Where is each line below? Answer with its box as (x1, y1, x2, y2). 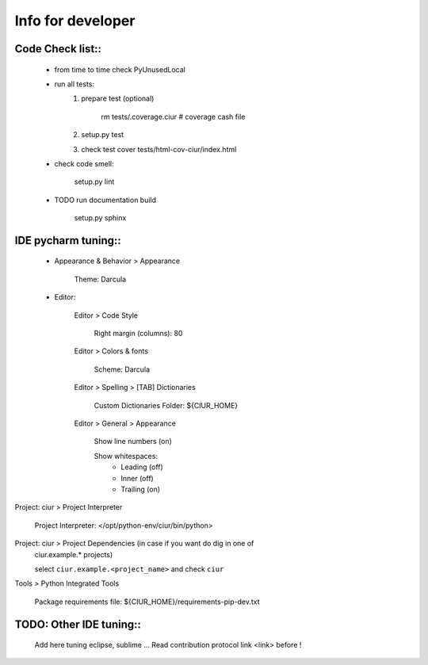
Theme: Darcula (74, 274, 127, 284)
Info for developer (14, 12, 136, 29)
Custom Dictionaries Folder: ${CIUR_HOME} (94, 400, 239, 410)
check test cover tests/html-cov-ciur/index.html (81, 144, 237, 154)
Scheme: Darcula (94, 365, 151, 374)
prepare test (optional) (81, 94, 155, 103)
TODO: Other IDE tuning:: (14, 617, 142, 631)
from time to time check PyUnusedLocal (54, 64, 185, 75)
